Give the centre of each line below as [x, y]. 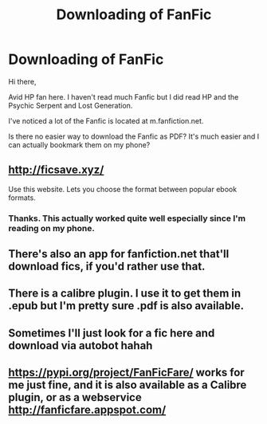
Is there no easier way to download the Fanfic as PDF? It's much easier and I [134, 136]
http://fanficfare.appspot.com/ [87, 410]
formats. [22, 198]
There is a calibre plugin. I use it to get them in [125, 294]
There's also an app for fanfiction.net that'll [119, 254]
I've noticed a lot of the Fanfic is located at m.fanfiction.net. [106, 120]
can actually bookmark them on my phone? [79, 144]
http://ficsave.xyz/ [56, 170]
